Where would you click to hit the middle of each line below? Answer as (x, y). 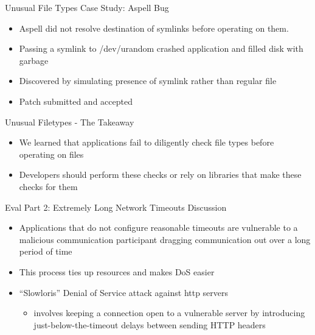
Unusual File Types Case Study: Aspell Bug (87, 7)
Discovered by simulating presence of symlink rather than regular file (148, 81)
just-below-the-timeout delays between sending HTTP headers (150, 324)
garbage (34, 60)
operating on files (51, 154)
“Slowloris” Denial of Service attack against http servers (124, 292)
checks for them (48, 186)
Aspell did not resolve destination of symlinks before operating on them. (154, 28)
